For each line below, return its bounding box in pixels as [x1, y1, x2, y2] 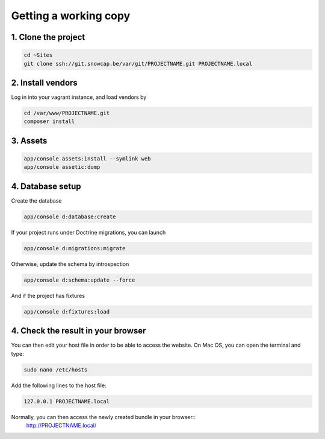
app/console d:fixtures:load [23, 308, 110, 315]
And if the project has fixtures [11, 292, 85, 299]
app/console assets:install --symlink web [23, 156, 151, 162]
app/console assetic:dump [23, 163, 101, 171]
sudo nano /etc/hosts [23, 366, 88, 373]
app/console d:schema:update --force [23, 276, 135, 283]
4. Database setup [11, 181, 81, 191]
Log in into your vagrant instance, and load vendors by [11, 93, 147, 101]
